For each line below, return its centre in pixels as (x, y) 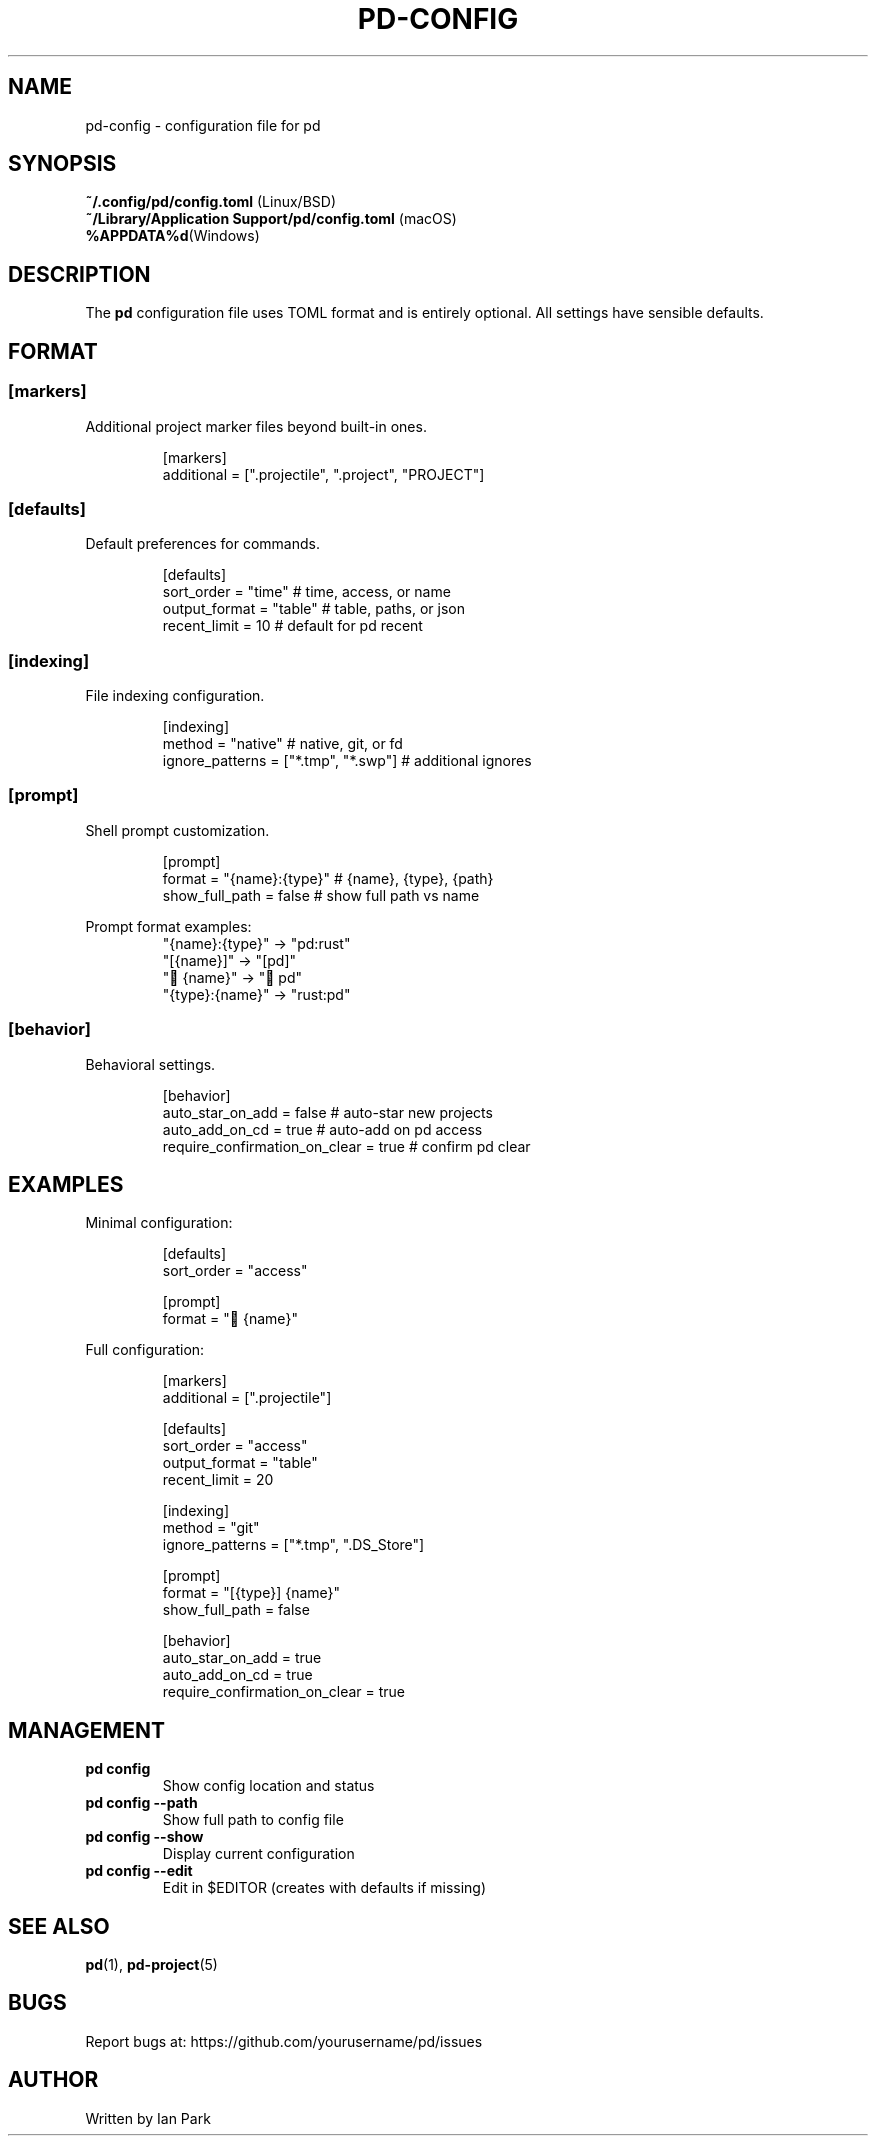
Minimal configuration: (159, 1223)
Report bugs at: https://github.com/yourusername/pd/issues (284, 2041)
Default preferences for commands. (202, 544)
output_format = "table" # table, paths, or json (314, 609)
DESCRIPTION (79, 274)
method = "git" (211, 1528)
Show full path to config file (253, 1820)
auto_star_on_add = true (242, 1658)
